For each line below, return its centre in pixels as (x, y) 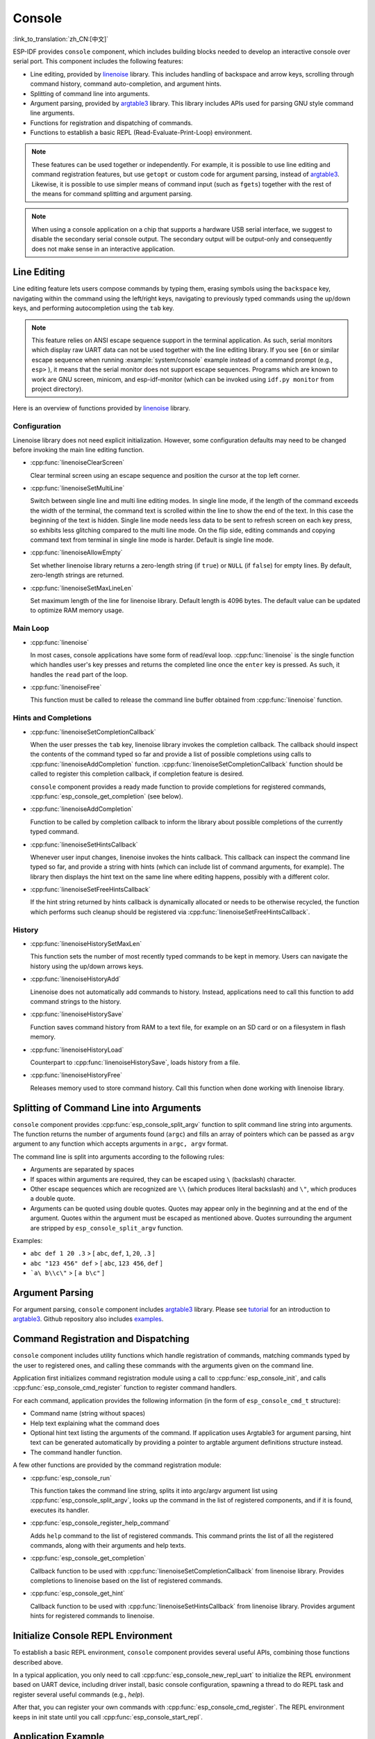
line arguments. (52, 113)
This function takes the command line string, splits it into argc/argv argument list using (154, 1490)
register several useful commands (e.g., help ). (79, 1694)
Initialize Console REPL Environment (93, 1636)
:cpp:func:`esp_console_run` (71, 1477)
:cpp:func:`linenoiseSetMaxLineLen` (82, 588)
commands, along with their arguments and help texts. (108, 1545)
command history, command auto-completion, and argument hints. (126, 84)
